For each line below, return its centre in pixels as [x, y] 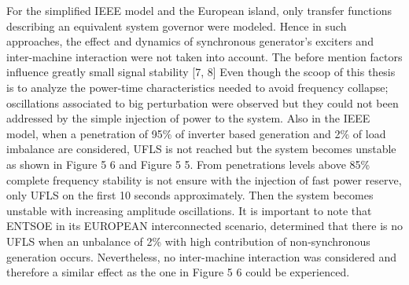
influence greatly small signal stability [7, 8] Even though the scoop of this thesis [201, 72]
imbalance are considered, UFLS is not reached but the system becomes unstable [201, 149]
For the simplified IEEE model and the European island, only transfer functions [199, 10]
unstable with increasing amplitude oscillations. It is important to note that [189, 210]
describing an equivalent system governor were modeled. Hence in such [177, 26]
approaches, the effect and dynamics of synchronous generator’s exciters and [190, 41]
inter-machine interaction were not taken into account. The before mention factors [204, 56]
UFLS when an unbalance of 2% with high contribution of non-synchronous [188, 241]
